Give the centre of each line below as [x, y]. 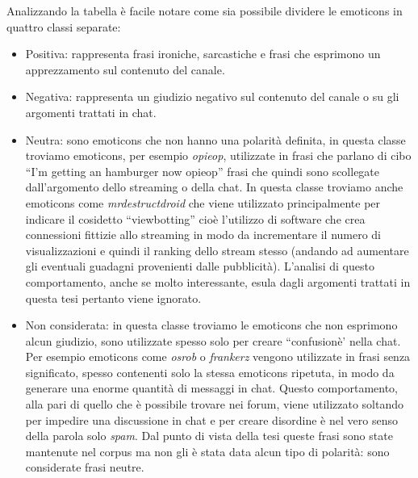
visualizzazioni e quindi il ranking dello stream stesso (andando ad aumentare [217, 250]
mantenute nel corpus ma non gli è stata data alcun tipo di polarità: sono [207, 451]
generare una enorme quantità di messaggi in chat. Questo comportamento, [211, 388]
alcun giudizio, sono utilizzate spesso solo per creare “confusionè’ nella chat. [213, 340]
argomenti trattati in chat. [91, 112]
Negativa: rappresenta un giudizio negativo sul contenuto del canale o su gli [212, 96]
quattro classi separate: [64, 26]
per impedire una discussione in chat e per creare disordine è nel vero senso [211, 419]
